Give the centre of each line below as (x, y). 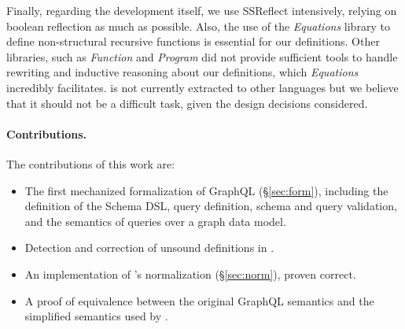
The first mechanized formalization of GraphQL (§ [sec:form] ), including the (206, 190)
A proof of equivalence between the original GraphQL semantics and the (199, 300)
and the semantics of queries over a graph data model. (155, 221)
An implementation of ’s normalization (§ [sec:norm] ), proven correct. (190, 274)
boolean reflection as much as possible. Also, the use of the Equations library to (198, 26)
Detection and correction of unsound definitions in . (149, 248)
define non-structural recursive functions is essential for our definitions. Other (193, 41)
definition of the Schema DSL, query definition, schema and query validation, (211, 206)
